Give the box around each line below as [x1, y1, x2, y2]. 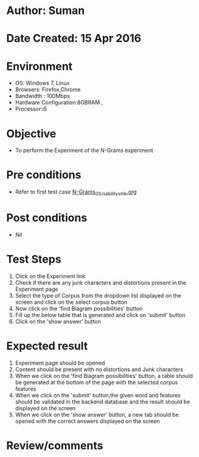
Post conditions [6, 211, 88, 225]
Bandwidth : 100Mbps [15, 92, 70, 100]
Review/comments [6, 439, 103, 452]
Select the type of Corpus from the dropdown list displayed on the [15, 291, 181, 299]
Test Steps [6, 253, 62, 267]
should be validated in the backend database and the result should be [15, 398, 190, 405]
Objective [6, 127, 57, 141]
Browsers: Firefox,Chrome [15, 86, 81, 93]
